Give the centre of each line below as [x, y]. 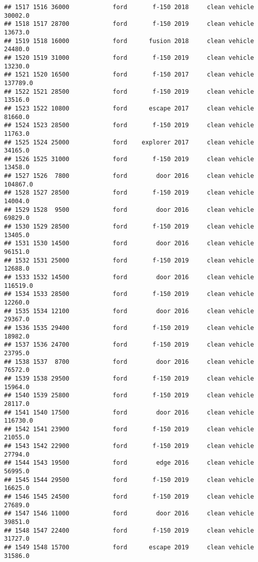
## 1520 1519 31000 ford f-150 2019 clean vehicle [129, 58]
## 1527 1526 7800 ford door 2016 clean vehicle [129, 176]
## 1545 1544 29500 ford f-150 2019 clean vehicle [129, 480]
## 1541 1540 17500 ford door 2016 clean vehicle [129, 412]
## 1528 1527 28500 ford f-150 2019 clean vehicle [129, 193]
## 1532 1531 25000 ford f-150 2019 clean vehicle [129, 260]
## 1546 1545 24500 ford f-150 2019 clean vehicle [129, 497]
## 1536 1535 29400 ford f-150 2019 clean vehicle [129, 328]
